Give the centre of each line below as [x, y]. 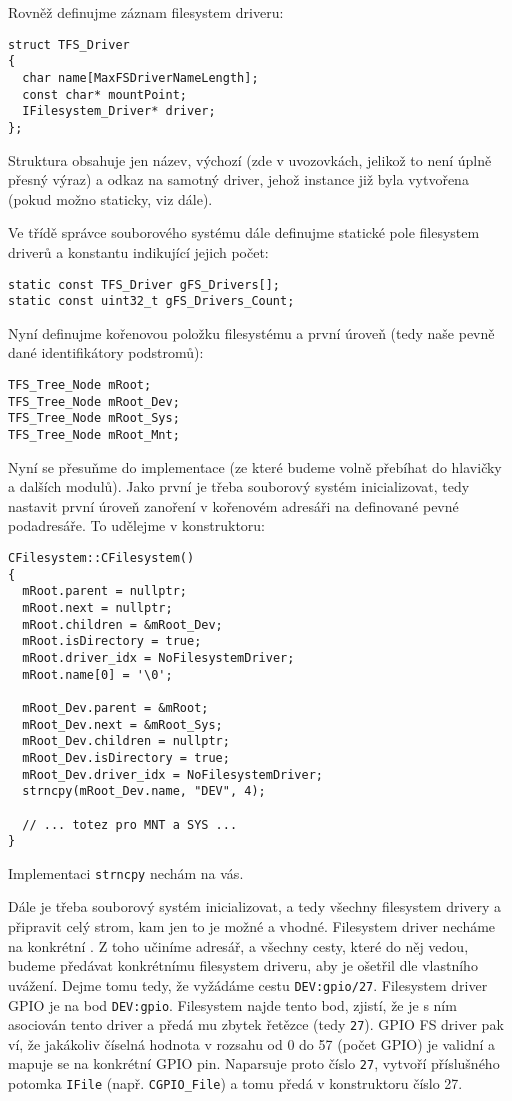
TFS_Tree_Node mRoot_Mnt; [94, 434]
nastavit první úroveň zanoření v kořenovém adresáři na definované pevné [233, 505]
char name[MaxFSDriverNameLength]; [140, 77]
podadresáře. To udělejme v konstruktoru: [137, 525]
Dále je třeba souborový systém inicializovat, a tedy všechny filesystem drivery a [255, 906]
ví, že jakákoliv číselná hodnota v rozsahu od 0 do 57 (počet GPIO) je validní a [252, 1043]
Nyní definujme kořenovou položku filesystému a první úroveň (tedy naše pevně [251, 332]
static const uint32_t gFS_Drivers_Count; [151, 301]
